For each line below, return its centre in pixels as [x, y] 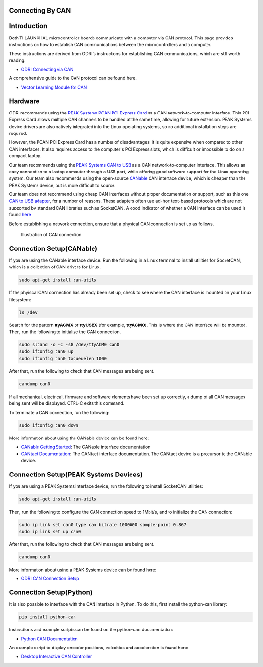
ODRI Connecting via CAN [47, 69]
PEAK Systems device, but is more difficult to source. [63, 185]
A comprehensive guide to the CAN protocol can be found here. [73, 78]
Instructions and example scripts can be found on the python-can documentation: [91, 630]
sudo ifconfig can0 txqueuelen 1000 [63, 358]
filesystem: [20, 299]
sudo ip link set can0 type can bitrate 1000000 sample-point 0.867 [103, 524]
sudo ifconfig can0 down [49, 425]
